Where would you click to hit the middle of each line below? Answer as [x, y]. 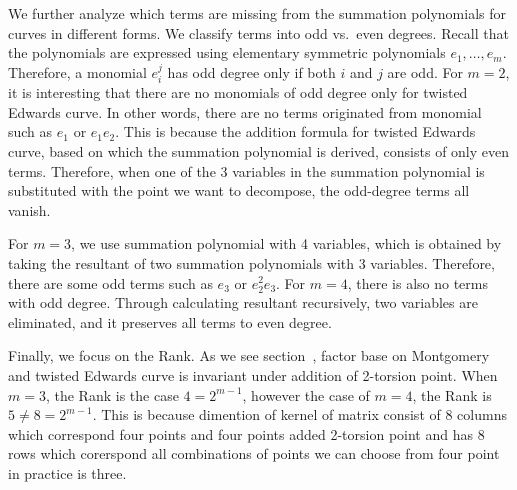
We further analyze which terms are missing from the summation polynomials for [257, 13]
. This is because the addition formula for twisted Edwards [295, 131]
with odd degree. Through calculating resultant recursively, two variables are [243, 302]
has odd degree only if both [251, 71]
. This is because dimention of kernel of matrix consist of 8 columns [299, 414]
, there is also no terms [417, 282]
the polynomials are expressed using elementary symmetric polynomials [227, 52]
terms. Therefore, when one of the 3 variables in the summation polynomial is [246, 170]
